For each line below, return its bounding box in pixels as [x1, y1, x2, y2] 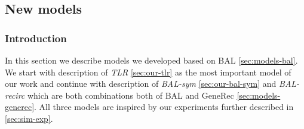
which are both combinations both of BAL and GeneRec [27, 89, 234, 101]
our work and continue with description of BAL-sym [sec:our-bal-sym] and [5, 77, 277, 90]
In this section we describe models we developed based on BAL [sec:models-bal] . [5, 54, 298, 66]
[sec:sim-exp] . [5, 112, 53, 124]
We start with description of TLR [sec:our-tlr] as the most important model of [5, 65, 291, 78]
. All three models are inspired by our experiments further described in [34, 100, 294, 113]
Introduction [5, 30, 67, 45]
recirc [5, 89, 25, 101]
